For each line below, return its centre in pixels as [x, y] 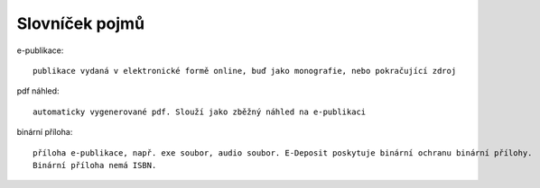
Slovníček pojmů [80, 23]
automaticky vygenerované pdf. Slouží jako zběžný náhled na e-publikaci [200, 112]
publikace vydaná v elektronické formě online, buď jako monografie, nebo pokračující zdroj [245, 71]
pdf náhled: [38, 91]
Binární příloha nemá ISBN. [95, 165]
